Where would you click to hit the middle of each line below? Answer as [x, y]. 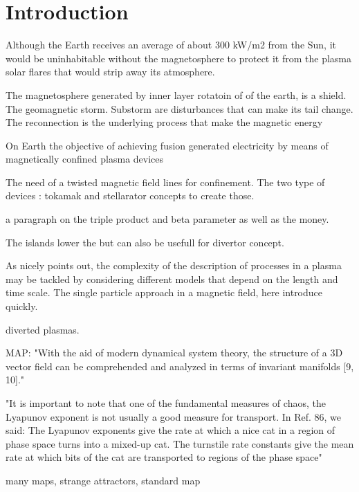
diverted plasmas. [43, 329]
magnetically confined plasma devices [85, 159]
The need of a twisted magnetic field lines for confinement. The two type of [165, 182]
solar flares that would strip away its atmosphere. [110, 72]
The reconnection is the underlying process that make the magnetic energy [164, 122]
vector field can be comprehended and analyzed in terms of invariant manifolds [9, [180, 366]
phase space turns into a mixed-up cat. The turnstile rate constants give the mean [180, 443]
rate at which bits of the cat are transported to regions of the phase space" [164, 457]
